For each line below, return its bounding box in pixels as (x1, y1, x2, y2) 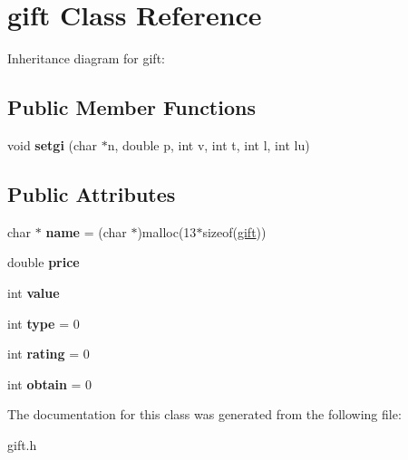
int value (7, 283, 60, 302)
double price (7, 253, 80, 272)
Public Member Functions (7, 93, 256, 121)
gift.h (7, 435, 37, 454)
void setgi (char (7, 135, 98, 154)
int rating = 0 (7, 344, 90, 363)
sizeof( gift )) (202, 222, 267, 241)
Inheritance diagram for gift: (7, 49, 165, 68)
